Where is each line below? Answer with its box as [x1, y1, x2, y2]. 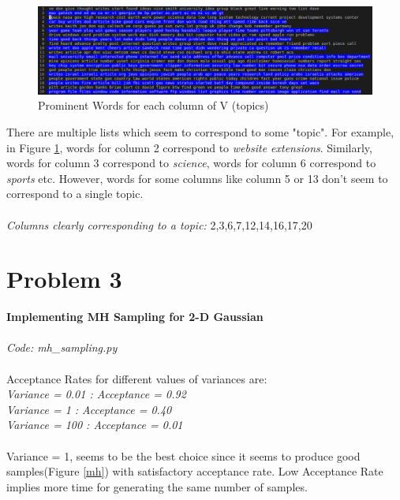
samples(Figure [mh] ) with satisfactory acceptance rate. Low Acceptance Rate [6, 463, 383, 479]
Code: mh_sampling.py [6, 339, 118, 356]
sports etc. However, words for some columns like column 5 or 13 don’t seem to [6, 170, 388, 186]
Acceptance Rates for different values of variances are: [6, 370, 267, 386]
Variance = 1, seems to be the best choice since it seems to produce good [6, 447, 361, 464]
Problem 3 [6, 263, 122, 295]
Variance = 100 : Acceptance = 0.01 [6, 416, 183, 433]
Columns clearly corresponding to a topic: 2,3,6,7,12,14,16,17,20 [6, 216, 312, 233]
